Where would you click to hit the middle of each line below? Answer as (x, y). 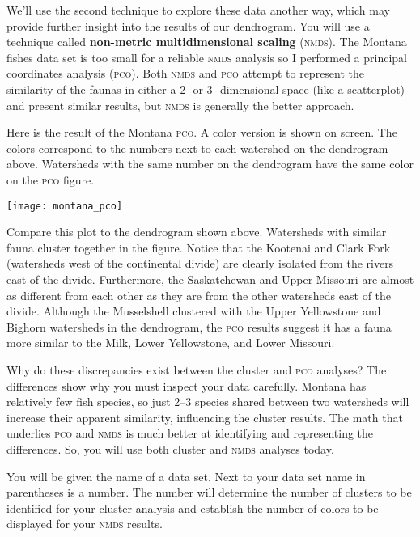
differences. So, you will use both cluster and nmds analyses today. (170, 448)
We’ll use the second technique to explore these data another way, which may (198, 10)
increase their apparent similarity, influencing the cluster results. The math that (205, 417)
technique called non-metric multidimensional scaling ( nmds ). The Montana (207, 42)
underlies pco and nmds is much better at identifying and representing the (190, 433)
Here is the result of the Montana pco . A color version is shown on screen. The (202, 132)
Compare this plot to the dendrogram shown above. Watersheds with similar (197, 232)
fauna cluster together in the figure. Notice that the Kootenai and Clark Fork (199, 247)
